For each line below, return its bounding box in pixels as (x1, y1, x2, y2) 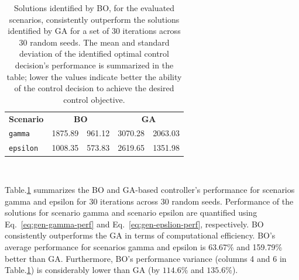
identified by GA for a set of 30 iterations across (8, 25, 181, 37)
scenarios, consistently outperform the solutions (9, 13, 180, 25)
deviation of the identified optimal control (19, 47, 169, 60)
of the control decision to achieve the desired (14, 82, 174, 94)
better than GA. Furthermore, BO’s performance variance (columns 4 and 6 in (5, 252, 287, 264)
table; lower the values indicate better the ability (6, 70, 182, 82)
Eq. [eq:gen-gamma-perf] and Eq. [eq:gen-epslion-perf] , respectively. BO (5, 217, 264, 230)
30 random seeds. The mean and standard (19, 36, 170, 48)
